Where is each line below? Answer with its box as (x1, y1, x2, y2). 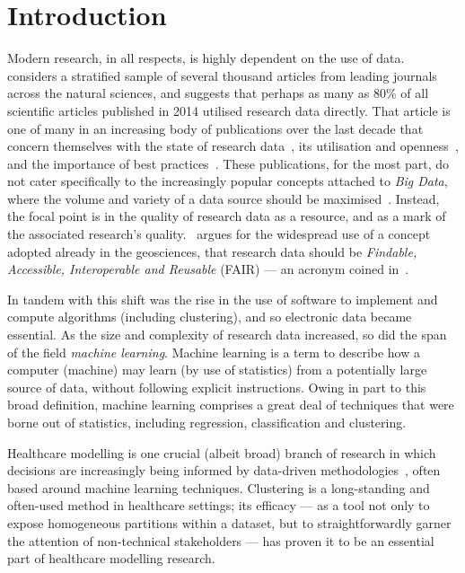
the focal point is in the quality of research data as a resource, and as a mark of (7, 207, 446, 225)
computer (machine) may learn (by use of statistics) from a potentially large (7, 360, 427, 379)
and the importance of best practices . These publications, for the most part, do (7, 154, 450, 172)
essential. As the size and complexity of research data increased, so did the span (7, 325, 447, 344)
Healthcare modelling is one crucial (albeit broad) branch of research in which (7, 443, 436, 462)
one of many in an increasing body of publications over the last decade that (7, 119, 424, 137)
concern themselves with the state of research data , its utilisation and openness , (7, 137, 459, 155)
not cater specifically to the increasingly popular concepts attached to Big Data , (7, 172, 448, 190)
